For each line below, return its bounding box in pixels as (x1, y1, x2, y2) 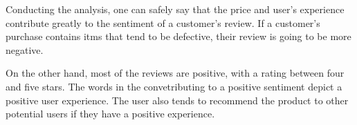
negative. (6, 42, 44, 57)
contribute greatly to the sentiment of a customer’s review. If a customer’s (6, 15, 320, 30)
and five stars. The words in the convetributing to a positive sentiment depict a (6, 79, 342, 93)
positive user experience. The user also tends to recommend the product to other (6, 93, 349, 107)
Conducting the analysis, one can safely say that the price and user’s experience (6, 2, 345, 16)
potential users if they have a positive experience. (6, 106, 215, 121)
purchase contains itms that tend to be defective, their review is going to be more (6, 29, 351, 44)
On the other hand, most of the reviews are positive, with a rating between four (6, 66, 345, 80)
